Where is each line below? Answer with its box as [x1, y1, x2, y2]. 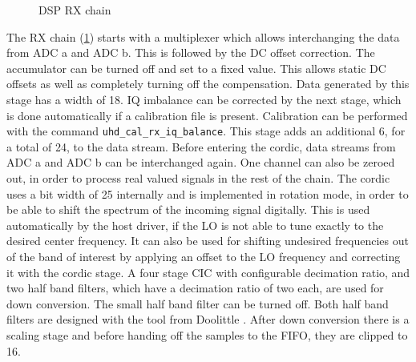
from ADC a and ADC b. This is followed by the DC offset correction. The [6, 44, 375, 61]
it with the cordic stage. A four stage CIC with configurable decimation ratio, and [6, 263, 410, 280]
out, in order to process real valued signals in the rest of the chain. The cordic [6, 170, 390, 186]
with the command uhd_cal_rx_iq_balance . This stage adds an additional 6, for [6, 123, 406, 139]
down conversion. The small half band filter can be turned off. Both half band [6, 295, 389, 312]
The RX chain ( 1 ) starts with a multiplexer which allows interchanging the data [6, 28, 400, 45]
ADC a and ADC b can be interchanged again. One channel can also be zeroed [6, 154, 395, 171]
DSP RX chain [38, 2, 111, 18]
